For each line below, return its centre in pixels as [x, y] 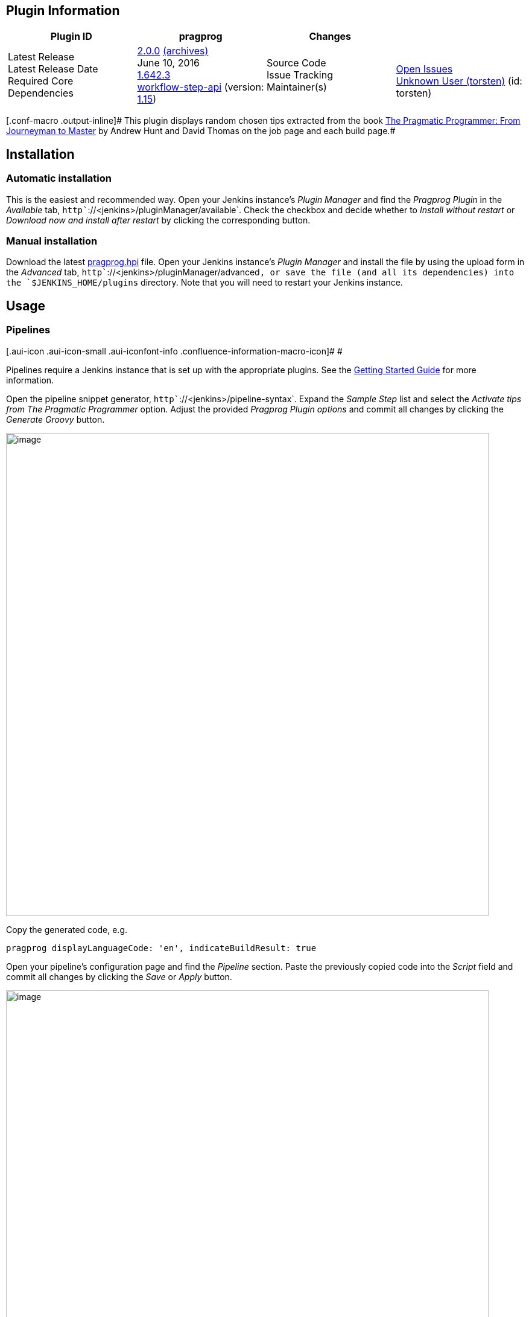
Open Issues [424, 69]
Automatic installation [59, 178]
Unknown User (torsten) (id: [459, 81]
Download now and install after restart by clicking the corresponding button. [158, 220]
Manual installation [52, 241]
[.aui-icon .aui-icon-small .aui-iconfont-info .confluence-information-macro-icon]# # [174, 351]
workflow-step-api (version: [201, 87]
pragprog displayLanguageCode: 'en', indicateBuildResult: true [161, 948]
